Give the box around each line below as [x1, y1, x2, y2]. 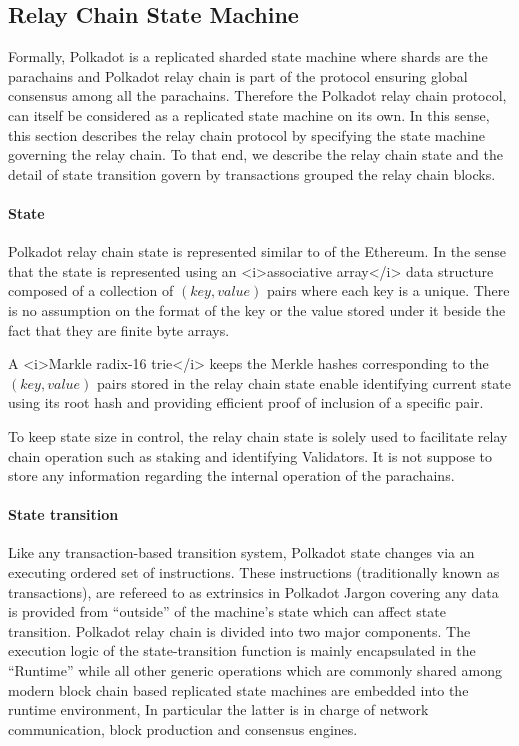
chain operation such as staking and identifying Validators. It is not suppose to [8, 445, 493, 466]
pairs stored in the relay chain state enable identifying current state [97, 372, 511, 393]
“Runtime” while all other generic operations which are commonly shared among [8, 660, 503, 681]
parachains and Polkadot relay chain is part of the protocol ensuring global [8, 65, 468, 86]
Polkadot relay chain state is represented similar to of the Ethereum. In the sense [8, 241, 507, 262]
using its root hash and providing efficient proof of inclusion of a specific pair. [8, 392, 484, 413]
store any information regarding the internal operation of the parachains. [8, 465, 455, 486]
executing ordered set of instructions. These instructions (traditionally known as [8, 562, 500, 583]
